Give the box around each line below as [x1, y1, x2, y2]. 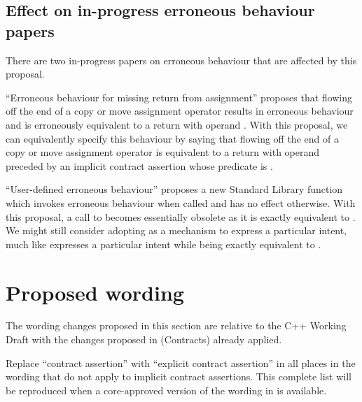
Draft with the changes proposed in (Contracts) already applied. [6, 332, 282, 347]
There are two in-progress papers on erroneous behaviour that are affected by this [6, 52, 357, 67]
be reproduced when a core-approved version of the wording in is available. [6, 382, 327, 397]
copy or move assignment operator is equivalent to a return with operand [6, 145, 320, 159]
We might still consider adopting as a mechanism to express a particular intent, [6, 223, 347, 238]
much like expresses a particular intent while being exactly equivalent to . [6, 236, 321, 251]
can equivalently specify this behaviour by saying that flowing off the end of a [6, 131, 339, 145]
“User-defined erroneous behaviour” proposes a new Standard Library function [6, 182, 343, 196]
